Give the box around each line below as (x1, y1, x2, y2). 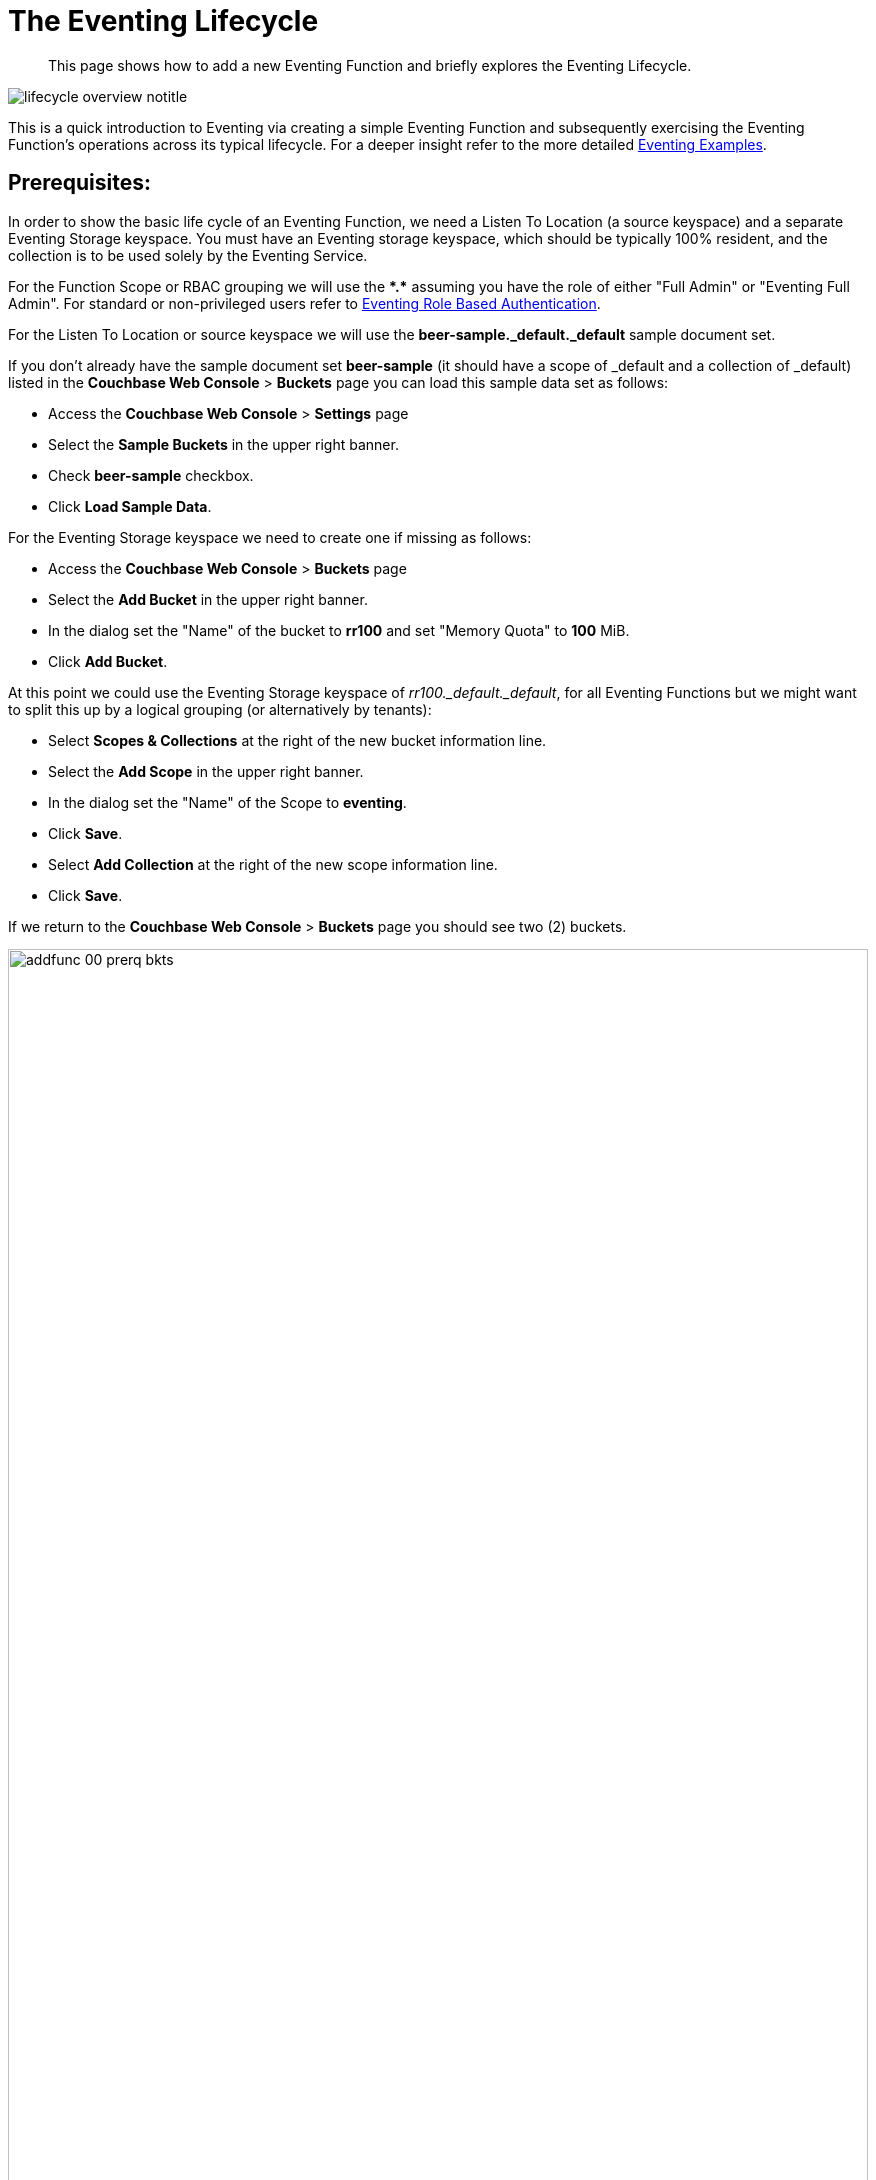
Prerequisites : (8, 170, 151, 196)
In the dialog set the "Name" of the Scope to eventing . (48, 793, 407, 811)
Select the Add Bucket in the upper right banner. (48, 590, 368, 608)
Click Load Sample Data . (48, 497, 212, 515)
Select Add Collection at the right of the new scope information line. (48, 855, 498, 873)
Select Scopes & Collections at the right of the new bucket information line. (48, 731, 547, 749)
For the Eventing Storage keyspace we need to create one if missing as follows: (8, 528, 532, 546)
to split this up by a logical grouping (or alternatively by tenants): (8, 700, 432, 718)
